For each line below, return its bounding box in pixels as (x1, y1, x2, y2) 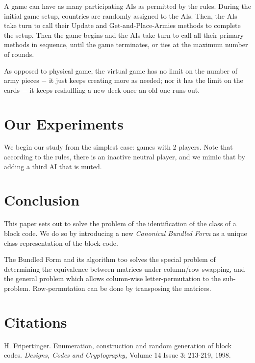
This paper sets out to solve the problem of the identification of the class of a (4, 218, 236, 229)
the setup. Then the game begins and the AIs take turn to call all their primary (4, 29, 244, 40)
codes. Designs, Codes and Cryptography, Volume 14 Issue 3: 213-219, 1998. (4, 350, 231, 360)
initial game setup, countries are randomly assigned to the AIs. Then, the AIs (4, 10, 237, 21)
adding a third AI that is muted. (4, 161, 102, 171)
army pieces (4, 75, 39, 85)
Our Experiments (4, 113, 124, 133)
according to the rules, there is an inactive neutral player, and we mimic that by (4, 152, 245, 162)
